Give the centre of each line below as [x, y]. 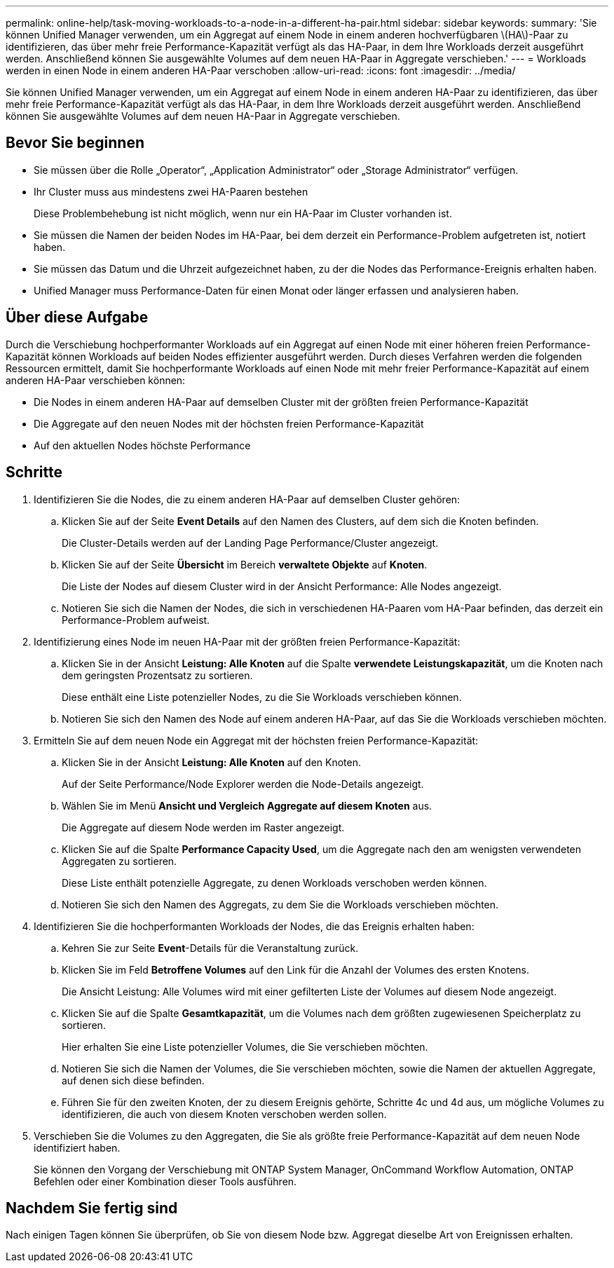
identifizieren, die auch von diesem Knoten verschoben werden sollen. [224, 1114]
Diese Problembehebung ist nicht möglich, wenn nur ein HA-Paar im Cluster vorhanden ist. [243, 213]
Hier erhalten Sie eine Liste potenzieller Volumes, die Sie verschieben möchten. [245, 1047]
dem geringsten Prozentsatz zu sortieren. [157, 675]
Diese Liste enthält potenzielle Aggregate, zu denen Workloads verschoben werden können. [274, 882]
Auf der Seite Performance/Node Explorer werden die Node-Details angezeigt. [243, 784]
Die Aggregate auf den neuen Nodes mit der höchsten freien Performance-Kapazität [229, 423]
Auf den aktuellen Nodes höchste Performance [142, 445]
